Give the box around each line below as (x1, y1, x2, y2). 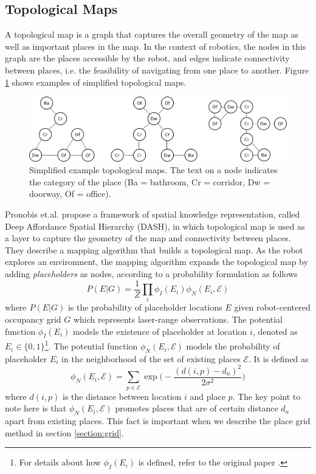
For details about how (19, 456, 101, 469)
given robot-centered (234, 301, 311, 314)
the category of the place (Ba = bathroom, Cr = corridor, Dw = (29, 175, 270, 188)
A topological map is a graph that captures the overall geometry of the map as (5, 28, 298, 41)
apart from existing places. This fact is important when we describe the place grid (5, 414, 311, 427)
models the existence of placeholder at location (72, 325, 247, 337)
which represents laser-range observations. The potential (73, 313, 283, 326)
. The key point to (232, 390, 301, 402)
